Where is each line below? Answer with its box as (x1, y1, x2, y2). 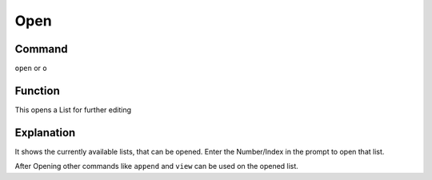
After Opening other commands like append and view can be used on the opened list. (14, 162, 299, 171)
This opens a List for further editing (14, 104, 132, 115)
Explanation (14, 126, 76, 139)
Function (14, 84, 60, 97)
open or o (14, 64, 47, 73)
